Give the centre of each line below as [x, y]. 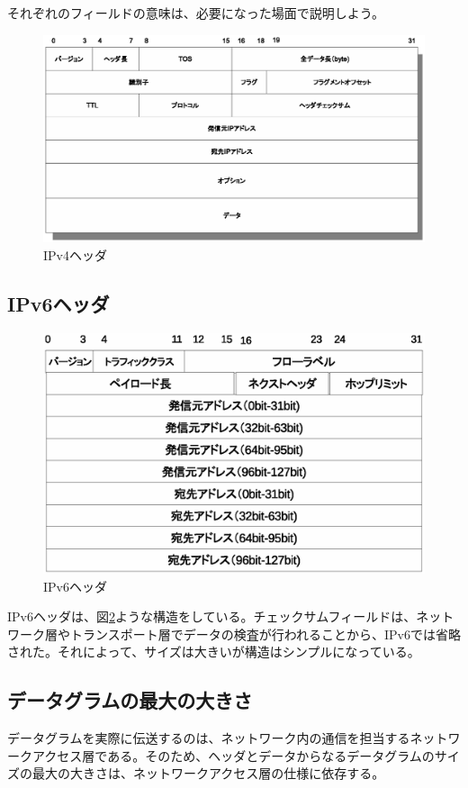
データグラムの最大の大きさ [130, 700]
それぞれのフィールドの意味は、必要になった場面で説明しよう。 [196, 13]
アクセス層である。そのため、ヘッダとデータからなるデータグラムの [233, 755]
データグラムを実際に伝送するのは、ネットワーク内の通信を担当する [209, 738]
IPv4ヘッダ [75, 254]
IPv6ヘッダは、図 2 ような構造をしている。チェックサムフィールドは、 [212, 616]
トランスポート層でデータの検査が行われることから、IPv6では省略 [265, 634]
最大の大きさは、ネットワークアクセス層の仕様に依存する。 [208, 773]
